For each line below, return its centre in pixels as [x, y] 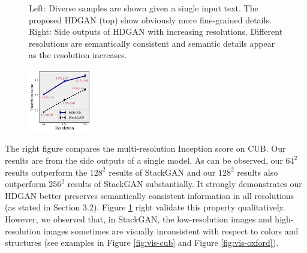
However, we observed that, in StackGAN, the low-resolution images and [139, 219]
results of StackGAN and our [162, 172]
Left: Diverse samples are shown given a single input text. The [144, 8]
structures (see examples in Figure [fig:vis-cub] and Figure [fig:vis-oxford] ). [142, 243]
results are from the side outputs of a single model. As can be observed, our [144, 160]
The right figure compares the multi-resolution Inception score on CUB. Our [145, 148]
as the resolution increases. [78, 55]
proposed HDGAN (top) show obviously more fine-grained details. [150, 19]
